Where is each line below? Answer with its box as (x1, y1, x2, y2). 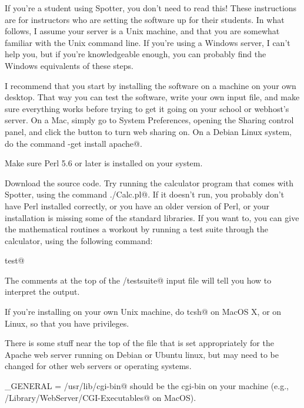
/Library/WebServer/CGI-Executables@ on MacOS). (5, 391, 196, 403)
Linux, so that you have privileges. (5, 317, 129, 329)
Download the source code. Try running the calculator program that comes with (5, 176, 293, 189)
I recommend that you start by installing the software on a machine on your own (5, 79, 296, 91)
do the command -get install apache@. (5, 137, 142, 149)
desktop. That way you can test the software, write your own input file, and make (5, 91, 300, 103)
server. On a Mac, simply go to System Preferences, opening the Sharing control (5, 114, 294, 126)
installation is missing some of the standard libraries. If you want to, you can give (5, 211, 299, 223)
